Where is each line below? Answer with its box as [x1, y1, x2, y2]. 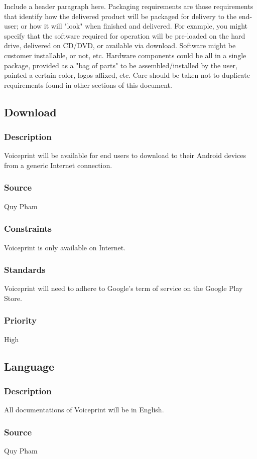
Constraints [4, 222, 52, 235]
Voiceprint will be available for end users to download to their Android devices [4, 150, 246, 161]
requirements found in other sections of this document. [4, 79, 172, 90]
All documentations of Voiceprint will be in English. [4, 404, 164, 415]
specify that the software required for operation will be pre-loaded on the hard [4, 30, 245, 41]
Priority [4, 314, 37, 327]
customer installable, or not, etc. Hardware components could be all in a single [4, 50, 246, 60]
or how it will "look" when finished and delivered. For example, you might [21, 21, 248, 31]
